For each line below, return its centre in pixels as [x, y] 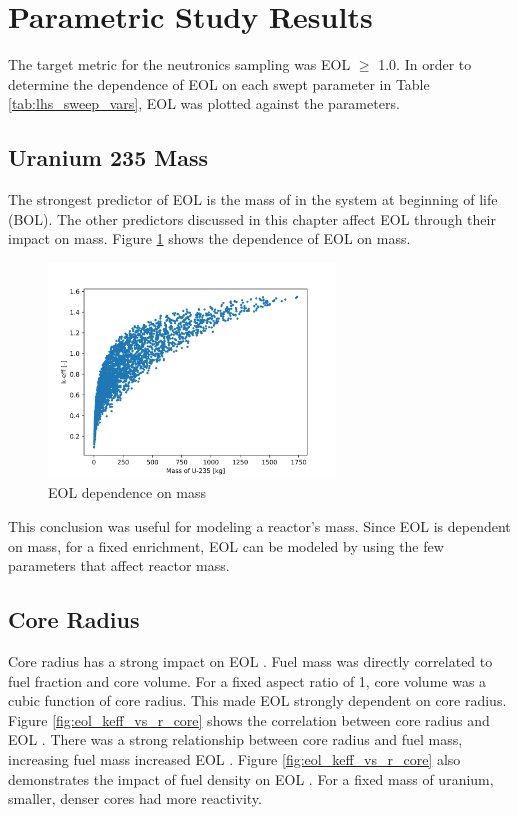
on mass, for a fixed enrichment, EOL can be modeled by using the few [226, 545]
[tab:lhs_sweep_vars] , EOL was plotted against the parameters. [204, 103]
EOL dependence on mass [127, 492]
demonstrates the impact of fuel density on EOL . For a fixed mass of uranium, [251, 778]
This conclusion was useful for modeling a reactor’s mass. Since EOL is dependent [259, 526]
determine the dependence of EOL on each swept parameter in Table [219, 83]
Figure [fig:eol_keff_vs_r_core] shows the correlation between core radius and [249, 719]
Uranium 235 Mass [108, 157]
